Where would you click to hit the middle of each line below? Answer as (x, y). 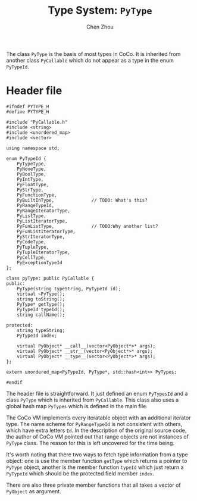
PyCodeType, (32, 242)
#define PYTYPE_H (28, 112)
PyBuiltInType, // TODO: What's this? (82, 200)
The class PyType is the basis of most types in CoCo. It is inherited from (93, 54)
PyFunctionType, (37, 195)
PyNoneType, (32, 169)
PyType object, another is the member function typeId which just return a (95, 467)
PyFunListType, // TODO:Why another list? (88, 226)
